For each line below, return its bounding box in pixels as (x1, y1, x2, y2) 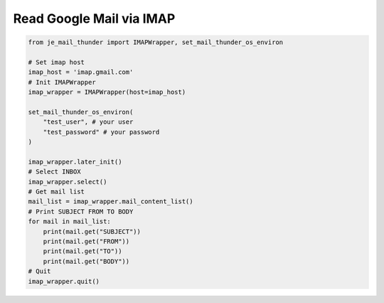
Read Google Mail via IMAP (13, 11, 176, 26)
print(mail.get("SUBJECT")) (43, 228, 142, 235)
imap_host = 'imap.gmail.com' (28, 68, 134, 76)
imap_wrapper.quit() (28, 277, 100, 285)
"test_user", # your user (43, 118, 134, 126)
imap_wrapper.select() (28, 178, 107, 186)
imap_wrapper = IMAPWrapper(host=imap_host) (28, 88, 186, 96)
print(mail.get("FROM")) (43, 237, 130, 245)
